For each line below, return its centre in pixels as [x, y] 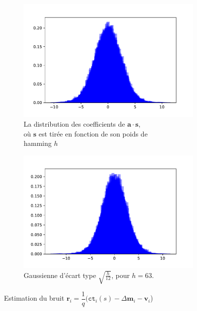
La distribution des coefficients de [74, 123]
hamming [38, 143]
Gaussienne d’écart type [60, 275]
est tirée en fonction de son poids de [93, 133]
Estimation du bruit [34, 298]
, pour [121, 275]
